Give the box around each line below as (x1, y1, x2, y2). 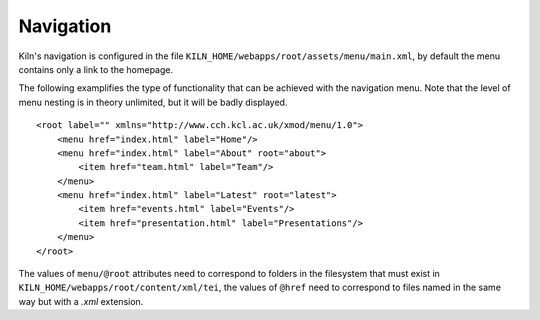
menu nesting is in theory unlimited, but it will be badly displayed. (18, 96, 288, 108)
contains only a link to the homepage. (18, 63, 174, 75)
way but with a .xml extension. (18, 295, 144, 307)
